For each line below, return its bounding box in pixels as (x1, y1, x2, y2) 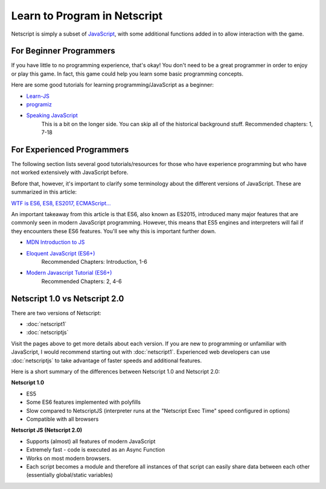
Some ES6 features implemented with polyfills (26, 398, 141, 406)
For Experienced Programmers (11, 145, 129, 155)
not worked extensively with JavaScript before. (11, 169, 129, 176)
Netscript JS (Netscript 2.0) (11, 426, 83, 434)
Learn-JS (26, 92, 50, 100)
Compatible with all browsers (26, 415, 99, 423)
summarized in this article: (11, 188, 77, 196)
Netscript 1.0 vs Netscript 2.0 (11, 293, 124, 304)
